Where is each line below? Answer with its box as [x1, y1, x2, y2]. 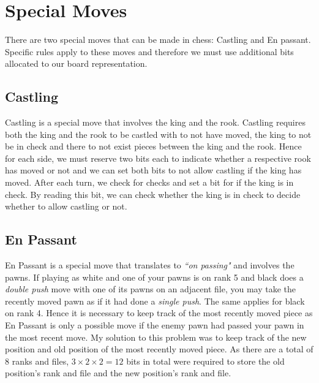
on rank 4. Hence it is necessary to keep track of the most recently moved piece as [5, 306, 313, 319]
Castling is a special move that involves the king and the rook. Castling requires [5, 116, 306, 129]
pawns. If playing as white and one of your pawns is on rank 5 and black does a [5, 270, 304, 283]
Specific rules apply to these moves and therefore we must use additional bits [5, 45, 294, 58]
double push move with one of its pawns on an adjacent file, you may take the [5, 283, 296, 295]
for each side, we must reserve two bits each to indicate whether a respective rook [5, 151, 311, 164]
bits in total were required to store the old [126, 354, 285, 367]
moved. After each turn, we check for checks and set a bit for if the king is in [5, 176, 294, 189]
